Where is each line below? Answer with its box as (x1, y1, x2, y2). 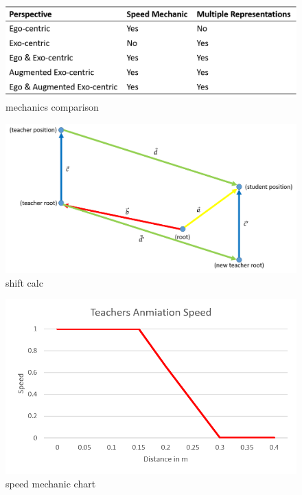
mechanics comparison (5, 100, 99, 114)
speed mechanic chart (5, 476, 96, 490)
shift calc (5, 275, 43, 289)
